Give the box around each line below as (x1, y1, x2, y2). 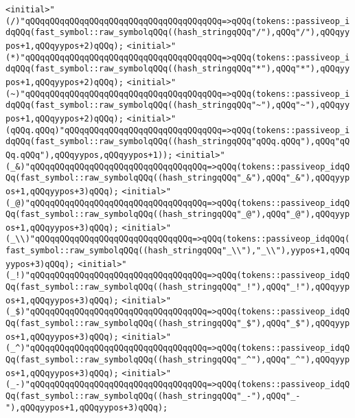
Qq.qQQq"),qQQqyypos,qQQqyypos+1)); (5, 150, 173, 160)
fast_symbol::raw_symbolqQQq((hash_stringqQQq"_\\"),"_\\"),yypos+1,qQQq (5, 246, 350, 256)
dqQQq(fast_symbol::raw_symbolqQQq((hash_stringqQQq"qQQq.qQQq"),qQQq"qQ (5, 137, 350, 147)
